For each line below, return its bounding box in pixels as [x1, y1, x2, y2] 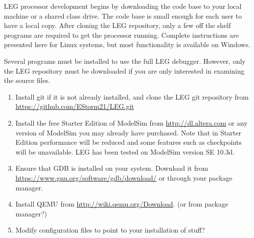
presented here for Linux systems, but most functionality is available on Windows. [4, 39, 251, 50]
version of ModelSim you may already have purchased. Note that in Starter [15, 127, 241, 137]
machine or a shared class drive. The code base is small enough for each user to [4, 10, 242, 21]
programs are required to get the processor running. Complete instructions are [4, 29, 239, 40]
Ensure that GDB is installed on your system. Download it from [15, 163, 208, 173]
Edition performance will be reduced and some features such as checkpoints [15, 137, 242, 147]
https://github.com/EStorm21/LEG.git [15, 101, 134, 111]
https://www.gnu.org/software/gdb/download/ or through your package [15, 172, 232, 183]
